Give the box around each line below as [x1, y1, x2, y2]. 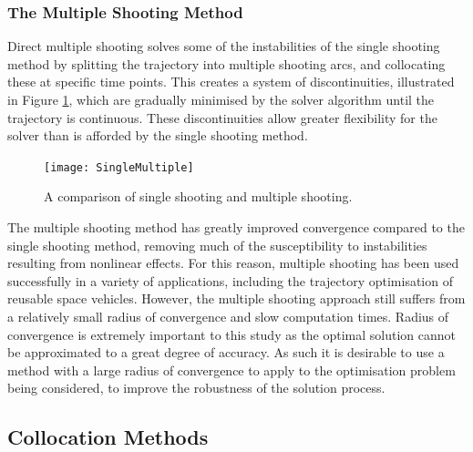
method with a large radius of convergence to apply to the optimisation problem [7, 360, 456, 379]
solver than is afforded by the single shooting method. [7, 126, 308, 145]
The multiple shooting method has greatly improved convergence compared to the [7, 218, 465, 237]
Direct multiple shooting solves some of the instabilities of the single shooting [7, 36, 440, 56]
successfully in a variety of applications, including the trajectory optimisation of [7, 271, 453, 290]
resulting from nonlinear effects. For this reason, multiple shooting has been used [7, 253, 459, 272]
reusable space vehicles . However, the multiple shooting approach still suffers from [7, 289, 466, 308]
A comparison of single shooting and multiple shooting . [44, 187, 353, 206]
